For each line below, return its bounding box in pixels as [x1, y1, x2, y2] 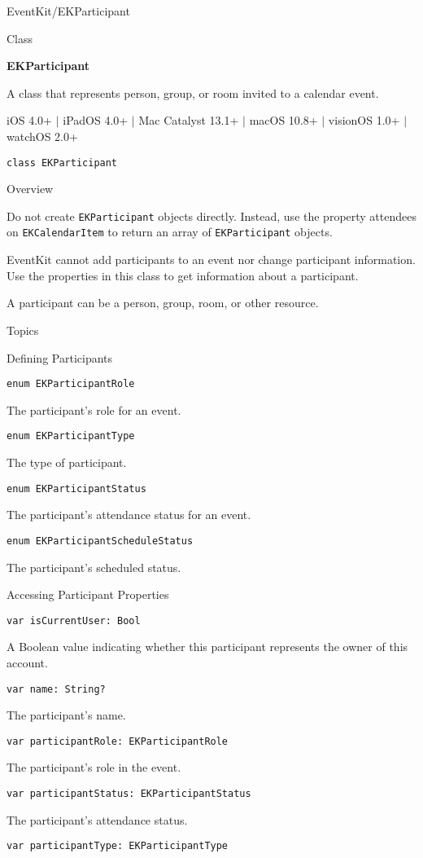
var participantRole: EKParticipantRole [7, 735, 229, 747]
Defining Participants [7, 349, 113, 366]
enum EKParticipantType [7, 430, 135, 442]
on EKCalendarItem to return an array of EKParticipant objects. [7, 223, 333, 240]
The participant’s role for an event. [7, 401, 181, 418]
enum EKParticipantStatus [7, 482, 146, 495]
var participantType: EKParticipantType [7, 840, 229, 852]
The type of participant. [7, 454, 127, 470]
